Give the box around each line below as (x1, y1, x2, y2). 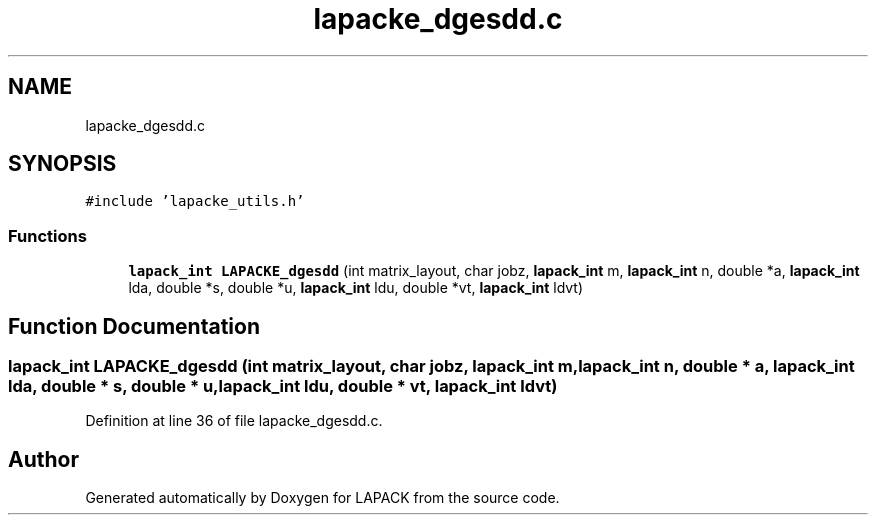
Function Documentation (8, 313, 260, 339)
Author (8, 446, 79, 472)
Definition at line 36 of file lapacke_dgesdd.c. (85, 412, 383, 430)
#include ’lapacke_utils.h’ (85, 193, 305, 210)
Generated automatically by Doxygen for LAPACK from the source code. (85, 489, 560, 507)
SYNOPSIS (8, 151, 117, 177)
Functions (8, 225, 87, 246)
